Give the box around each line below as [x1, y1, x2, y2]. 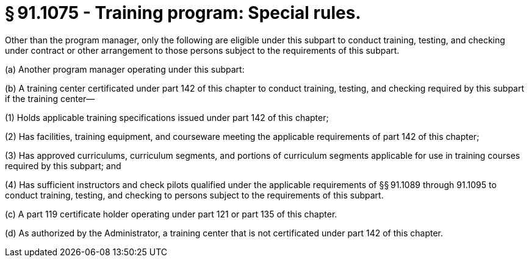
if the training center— [5, 93, 95, 104]
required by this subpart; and [5, 160, 121, 171]
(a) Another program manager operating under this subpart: [5, 64, 245, 75]
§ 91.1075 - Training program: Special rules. [5, 2, 361, 23]
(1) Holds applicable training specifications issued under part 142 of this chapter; [5, 112, 329, 123]
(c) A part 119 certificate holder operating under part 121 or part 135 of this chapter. [5, 208, 337, 219]
